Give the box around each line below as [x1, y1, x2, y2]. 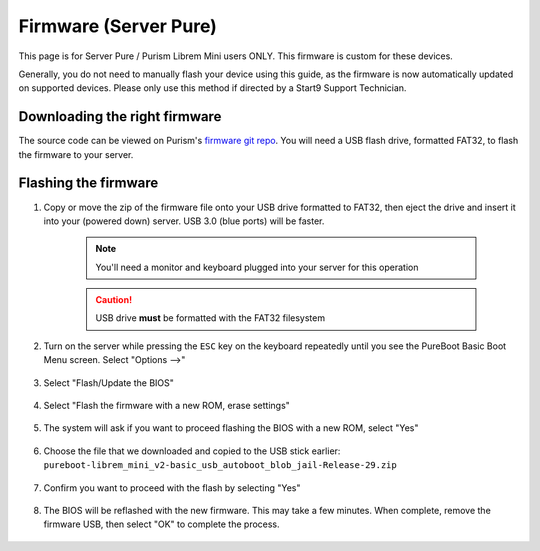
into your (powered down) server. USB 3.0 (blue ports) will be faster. [43, 215, 325, 227]
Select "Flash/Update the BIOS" [43, 376, 175, 389]
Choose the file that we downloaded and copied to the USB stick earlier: [43, 445, 341, 457]
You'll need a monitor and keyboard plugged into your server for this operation [95, 261, 419, 273]
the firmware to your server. [18, 148, 134, 160]
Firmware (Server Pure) [18, 15, 217, 37]
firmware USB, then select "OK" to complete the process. [43, 518, 280, 530]
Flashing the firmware [18, 175, 159, 192]
